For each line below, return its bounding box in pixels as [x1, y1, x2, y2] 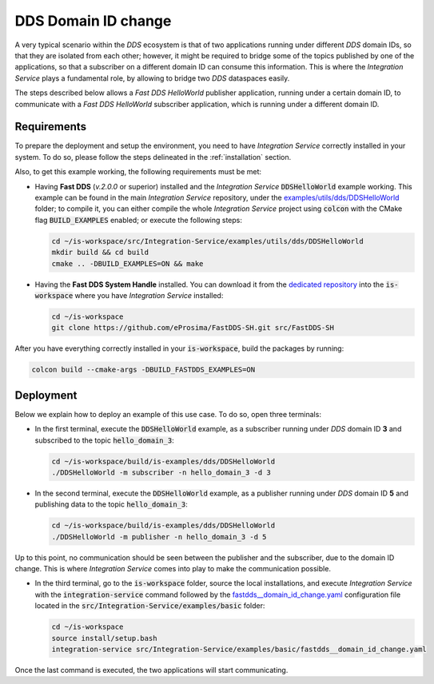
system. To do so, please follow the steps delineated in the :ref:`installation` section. [14, 152, 292, 161]
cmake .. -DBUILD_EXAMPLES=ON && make [51, 259, 204, 268]
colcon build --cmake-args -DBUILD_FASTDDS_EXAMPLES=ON [31, 365, 256, 375]
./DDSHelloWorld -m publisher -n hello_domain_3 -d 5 [51, 532, 267, 541]
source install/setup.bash [51, 634, 157, 642]
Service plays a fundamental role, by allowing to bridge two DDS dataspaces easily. [14, 73, 290, 83]
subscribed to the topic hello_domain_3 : [34, 435, 175, 445]
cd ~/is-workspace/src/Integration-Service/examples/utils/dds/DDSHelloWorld [51, 237, 364, 245]
